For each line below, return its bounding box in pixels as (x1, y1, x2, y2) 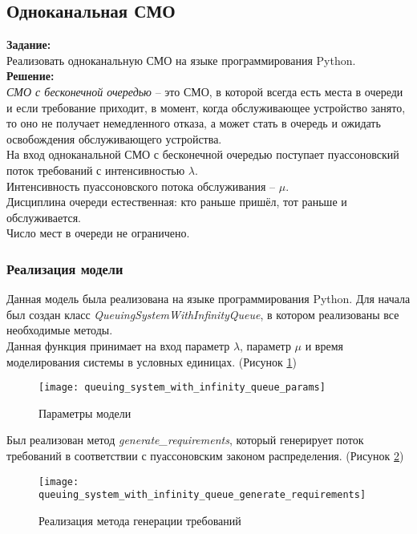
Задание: (6, 36, 51, 53)
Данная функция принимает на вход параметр (6, 337, 230, 354)
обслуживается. (6, 208, 81, 225)
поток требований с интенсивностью (6, 161, 185, 178)
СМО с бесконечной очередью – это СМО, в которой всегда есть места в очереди (6, 83, 403, 99)
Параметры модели (38, 404, 132, 421)
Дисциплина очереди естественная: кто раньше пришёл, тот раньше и (6, 193, 347, 210)
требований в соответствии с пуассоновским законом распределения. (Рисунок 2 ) (6, 447, 404, 463)
